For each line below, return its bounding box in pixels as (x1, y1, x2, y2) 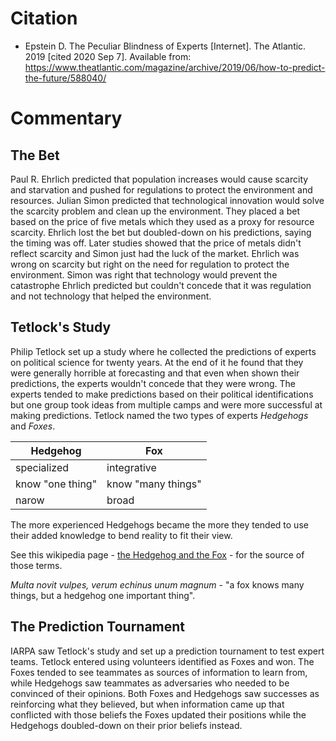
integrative (106, 460, 157, 474)
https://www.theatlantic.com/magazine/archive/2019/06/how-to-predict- (24, 61, 326, 73)
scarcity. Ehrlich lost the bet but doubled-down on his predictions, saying (10, 226, 312, 238)
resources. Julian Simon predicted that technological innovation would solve (10, 194, 325, 206)
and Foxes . (10, 420, 56, 432)
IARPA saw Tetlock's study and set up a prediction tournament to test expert (10, 645, 325, 657)
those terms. (10, 559, 63, 571)
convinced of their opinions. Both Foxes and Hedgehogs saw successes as (10, 687, 320, 699)
